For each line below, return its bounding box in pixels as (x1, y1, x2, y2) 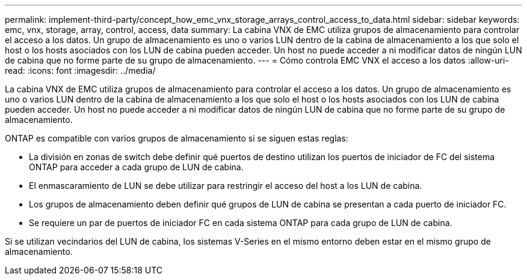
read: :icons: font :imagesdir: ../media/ (5, 65, 156, 76)
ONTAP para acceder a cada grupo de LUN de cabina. (29, 162, 244, 172)
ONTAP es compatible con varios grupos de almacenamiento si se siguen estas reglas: (5, 133, 348, 143)
